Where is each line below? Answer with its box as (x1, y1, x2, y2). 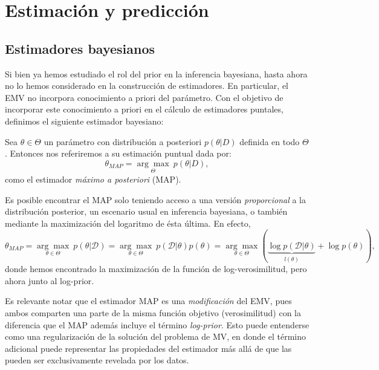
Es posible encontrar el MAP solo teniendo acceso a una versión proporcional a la (5, 193, 306, 206)
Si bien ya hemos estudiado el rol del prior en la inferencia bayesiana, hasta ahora (5, 67, 308, 80)
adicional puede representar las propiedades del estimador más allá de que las (5, 342, 292, 354)
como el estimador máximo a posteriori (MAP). (5, 172, 181, 185)
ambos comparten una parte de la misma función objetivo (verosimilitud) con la (5, 307, 301, 319)
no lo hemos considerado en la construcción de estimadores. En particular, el (5, 79, 288, 92)
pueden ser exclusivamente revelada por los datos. (5, 354, 189, 366)
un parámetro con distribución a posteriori (44, 135, 202, 148)
